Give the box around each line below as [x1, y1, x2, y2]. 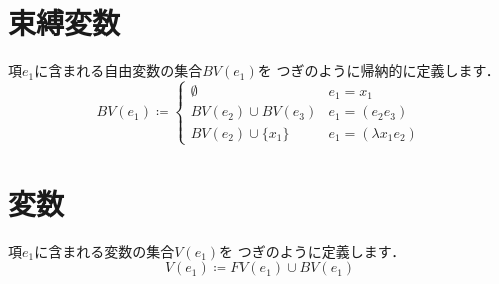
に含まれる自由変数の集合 [34, 60, 203, 81]
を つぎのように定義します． [219, 240, 406, 261]
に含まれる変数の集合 [34, 240, 175, 261]
